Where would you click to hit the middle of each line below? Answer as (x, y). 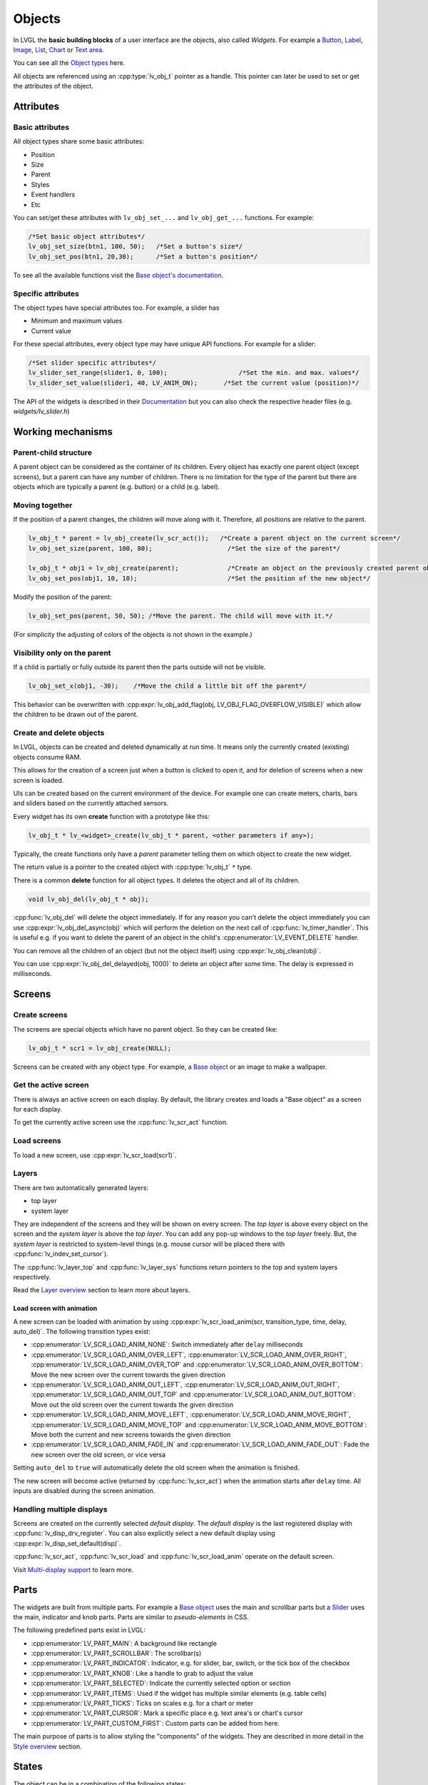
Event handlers (53, 195)
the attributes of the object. (53, 86)
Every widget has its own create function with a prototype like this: (111, 816)
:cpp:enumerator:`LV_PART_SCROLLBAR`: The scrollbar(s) (116, 1654)
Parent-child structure (53, 452)
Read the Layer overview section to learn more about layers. (102, 1290)
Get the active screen (51, 1085)
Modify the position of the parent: (62, 597)
